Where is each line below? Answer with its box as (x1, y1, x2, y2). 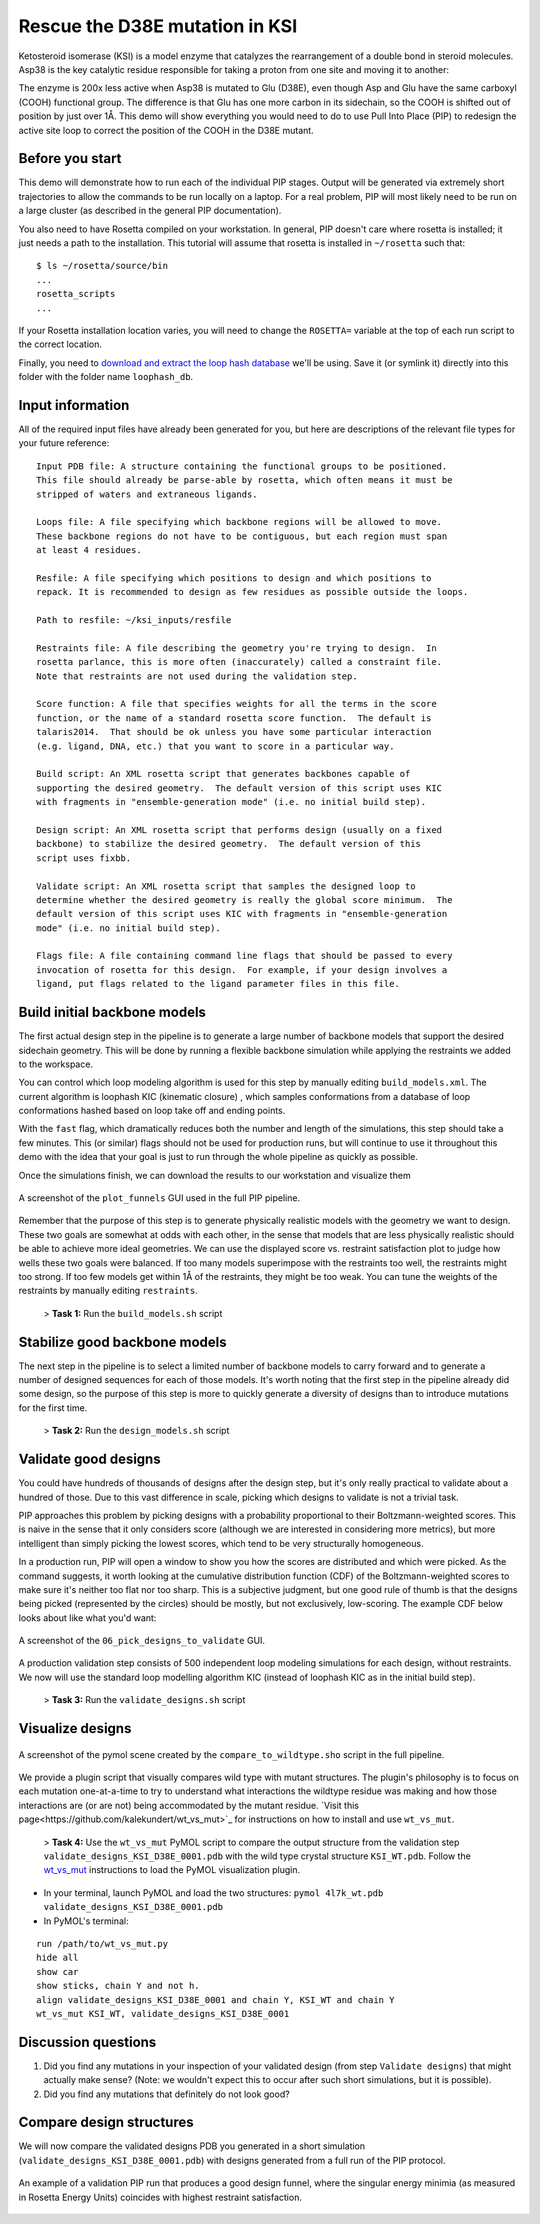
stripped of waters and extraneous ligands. (36, 488, 259, 500)
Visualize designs (18, 1720, 132, 1737)
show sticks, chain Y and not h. (36, 1980, 200, 1992)
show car (36, 1966, 79, 1977)
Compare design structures (18, 2114, 194, 2131)
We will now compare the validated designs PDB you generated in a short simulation (18, 2140, 366, 2152)
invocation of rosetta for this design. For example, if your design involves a (36, 964, 448, 975)
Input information (18, 396, 130, 414)
